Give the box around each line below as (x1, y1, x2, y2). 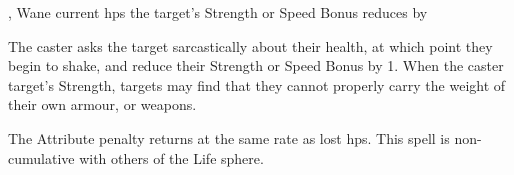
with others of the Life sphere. (79, 147, 264, 168)
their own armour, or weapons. (8, 94, 197, 115)
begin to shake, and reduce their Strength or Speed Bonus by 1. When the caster (8, 55, 504, 76)
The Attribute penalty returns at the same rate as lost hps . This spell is (8, 127, 450, 148)
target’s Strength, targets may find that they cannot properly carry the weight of (8, 74, 506, 95)
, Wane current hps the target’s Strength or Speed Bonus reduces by (8, 2, 428, 22)
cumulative (8, 147, 75, 168)
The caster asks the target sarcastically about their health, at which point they (8, 35, 493, 56)
